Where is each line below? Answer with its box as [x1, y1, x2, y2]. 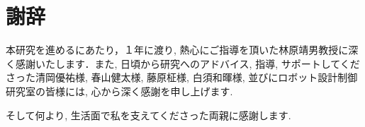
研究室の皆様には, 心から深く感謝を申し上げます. [6, 83, 233, 98]
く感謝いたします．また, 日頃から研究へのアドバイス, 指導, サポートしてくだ [6, 56, 360, 71]
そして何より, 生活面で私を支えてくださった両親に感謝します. [6, 107, 291, 122]
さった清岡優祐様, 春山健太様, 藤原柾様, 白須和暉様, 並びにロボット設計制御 [6, 70, 358, 85]
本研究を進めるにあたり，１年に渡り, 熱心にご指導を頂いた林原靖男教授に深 [6, 42, 359, 57]
